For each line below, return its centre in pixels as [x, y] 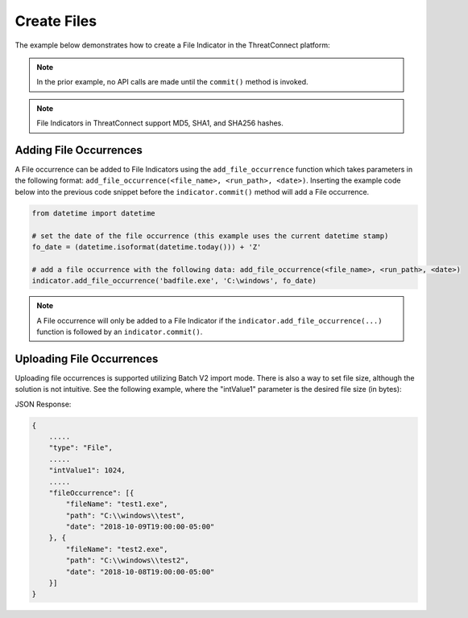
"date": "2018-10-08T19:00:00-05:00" [140, 572]
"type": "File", [81, 448]
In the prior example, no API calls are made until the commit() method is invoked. [173, 82]
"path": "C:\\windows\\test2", [127, 560]
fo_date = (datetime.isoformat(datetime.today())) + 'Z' [147, 247]
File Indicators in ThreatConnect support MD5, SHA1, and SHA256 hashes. [160, 123]
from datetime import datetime [94, 213]
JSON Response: [43, 404]
